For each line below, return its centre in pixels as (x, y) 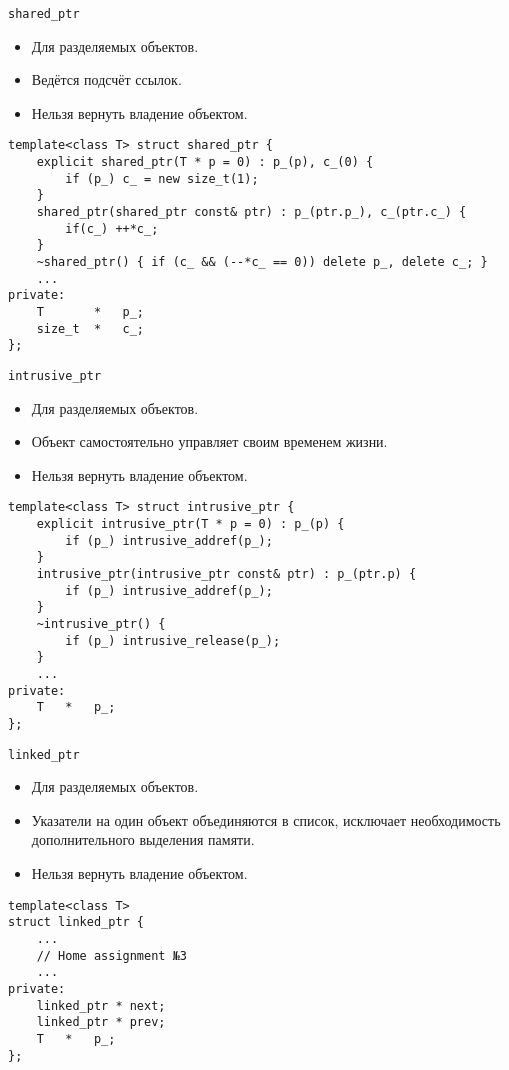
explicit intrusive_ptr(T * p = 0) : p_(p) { (190, 524)
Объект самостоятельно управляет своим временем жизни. (209, 441)
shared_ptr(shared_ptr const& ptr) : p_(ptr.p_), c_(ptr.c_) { (251, 212)
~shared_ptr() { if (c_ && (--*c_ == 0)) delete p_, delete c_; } (262, 262)
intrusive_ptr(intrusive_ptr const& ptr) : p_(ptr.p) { (226, 574)
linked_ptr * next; (101, 1005)
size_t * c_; (90, 328)
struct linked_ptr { (76, 922)
